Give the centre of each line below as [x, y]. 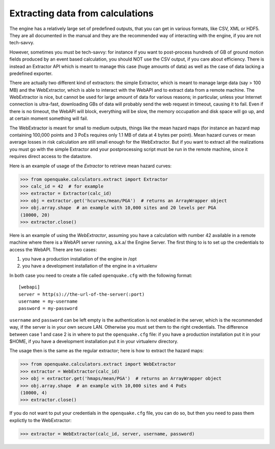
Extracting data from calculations [81, 13]
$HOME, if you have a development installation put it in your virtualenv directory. [94, 341]
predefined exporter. [31, 73]
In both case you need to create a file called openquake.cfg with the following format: [101, 275]
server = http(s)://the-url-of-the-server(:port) [82, 294]
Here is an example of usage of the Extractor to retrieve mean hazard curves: [90, 166]
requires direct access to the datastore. [51, 156]
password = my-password [48, 309]
